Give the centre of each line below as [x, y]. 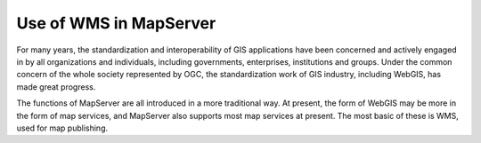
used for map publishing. [62, 128]
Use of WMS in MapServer [116, 23]
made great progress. [56, 87]
